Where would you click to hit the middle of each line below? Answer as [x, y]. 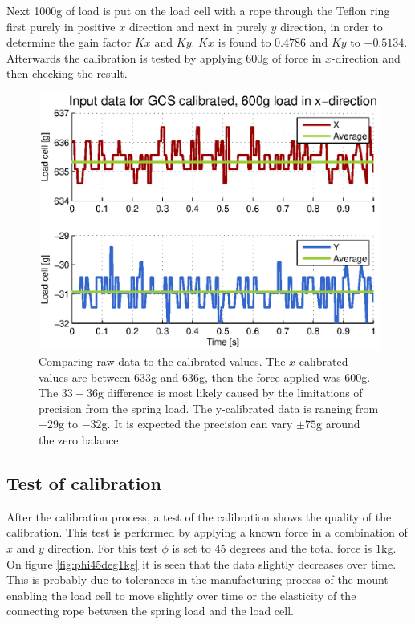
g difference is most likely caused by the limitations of [230, 393]
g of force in [292, 57]
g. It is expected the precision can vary [197, 424]
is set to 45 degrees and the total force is [272, 548]
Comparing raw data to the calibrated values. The [162, 361]
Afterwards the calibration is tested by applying [124, 57]
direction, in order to [332, 26]
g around [338, 424]
